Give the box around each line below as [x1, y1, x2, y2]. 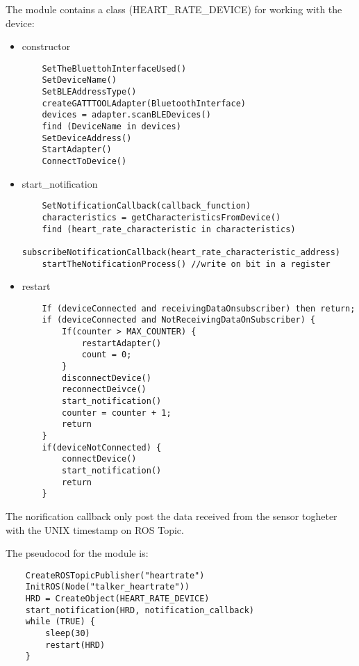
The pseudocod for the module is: [6, 546, 149, 560]
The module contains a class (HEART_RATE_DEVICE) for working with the [6, 2, 342, 16]
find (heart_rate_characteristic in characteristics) [42, 224, 296, 234]
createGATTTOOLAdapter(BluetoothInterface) [42, 98, 246, 108]
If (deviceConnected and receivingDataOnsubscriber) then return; [42, 303, 356, 314]
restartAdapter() [81, 338, 162, 348]
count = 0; [81, 350, 132, 360]
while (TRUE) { [25, 617, 95, 627]
